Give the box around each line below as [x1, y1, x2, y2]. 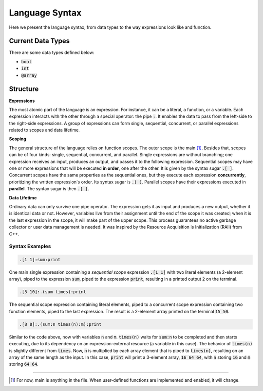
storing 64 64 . [9, 361, 39, 367]
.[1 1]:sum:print [19, 257, 61, 263]
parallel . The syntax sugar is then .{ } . [9, 186, 90, 192]
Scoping [9, 136, 27, 142]
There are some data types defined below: [9, 50, 94, 55]
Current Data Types [9, 37, 70, 45]
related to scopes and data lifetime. [9, 127, 80, 133]
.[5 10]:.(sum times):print [19, 289, 86, 295]
